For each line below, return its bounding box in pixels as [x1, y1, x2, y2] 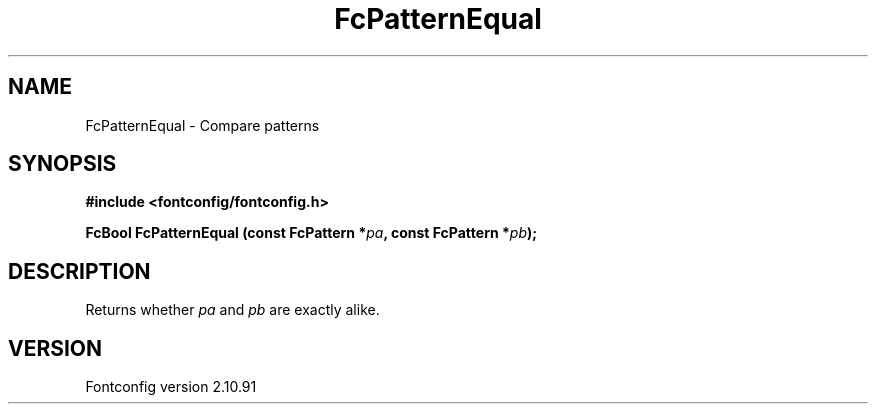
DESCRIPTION [8, 258, 151, 284]
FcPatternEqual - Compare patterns [85, 116, 320, 134]
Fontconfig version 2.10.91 [85, 378, 257, 396]
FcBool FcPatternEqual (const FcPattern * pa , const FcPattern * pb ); [85, 224, 538, 242]
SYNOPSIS [8, 151, 117, 177]
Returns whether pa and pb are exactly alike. [85, 301, 380, 319]
